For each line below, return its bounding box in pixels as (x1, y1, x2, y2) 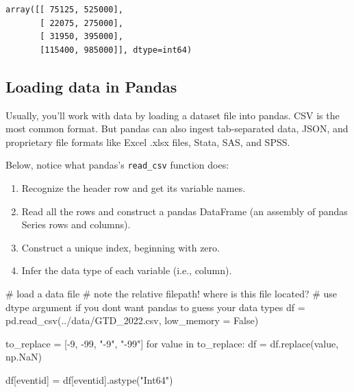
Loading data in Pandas (5, 75, 177, 97)
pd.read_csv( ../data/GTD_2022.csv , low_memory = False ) (5, 313, 259, 328)
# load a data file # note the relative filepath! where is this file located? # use (5, 286, 338, 300)
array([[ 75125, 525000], (5, 5, 123, 14)
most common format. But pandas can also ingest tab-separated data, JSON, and (5, 121, 349, 136)
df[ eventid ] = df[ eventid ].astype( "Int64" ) (5, 372, 173, 387)
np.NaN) (5, 350, 42, 364)
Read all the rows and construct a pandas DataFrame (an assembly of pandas (21, 204, 348, 218)
